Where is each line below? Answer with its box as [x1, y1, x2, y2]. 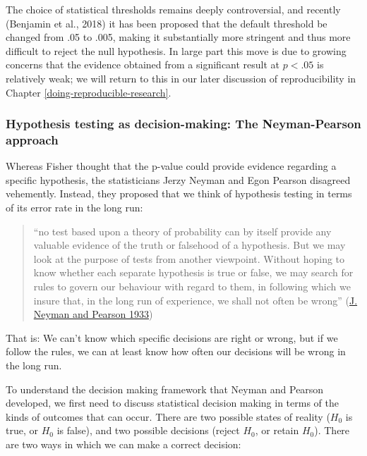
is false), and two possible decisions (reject [56, 423, 240, 438]
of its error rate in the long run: [6, 200, 143, 215]
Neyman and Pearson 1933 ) [33, 307, 153, 321]
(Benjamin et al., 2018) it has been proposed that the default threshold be [6, 16, 327, 30]
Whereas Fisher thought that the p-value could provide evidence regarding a [6, 159, 337, 173]
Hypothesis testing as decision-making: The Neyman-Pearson [6, 115, 361, 133]
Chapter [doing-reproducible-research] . [6, 85, 172, 99]
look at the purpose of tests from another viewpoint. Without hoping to [33, 251, 345, 266]
